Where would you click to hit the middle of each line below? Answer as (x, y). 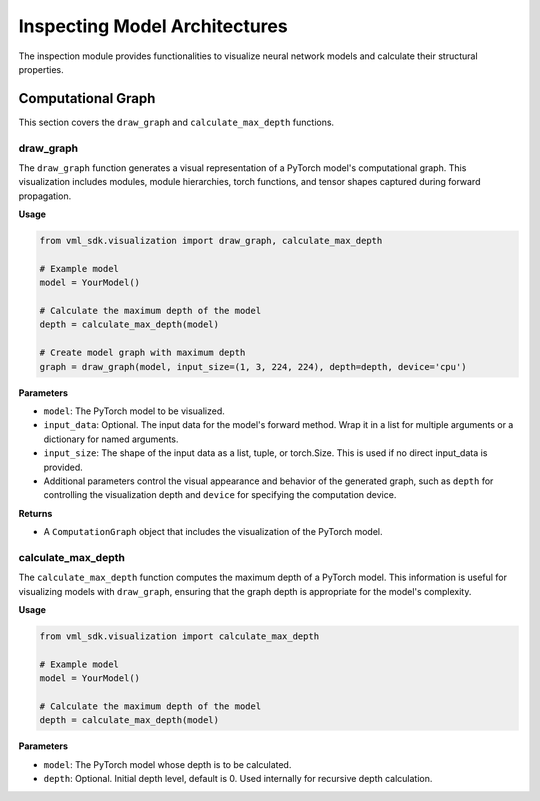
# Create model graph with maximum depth (142, 353)
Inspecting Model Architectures (153, 26)
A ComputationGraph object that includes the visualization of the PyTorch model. (213, 532)
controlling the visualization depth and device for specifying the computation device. (220, 495)
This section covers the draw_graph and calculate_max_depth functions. (176, 122)
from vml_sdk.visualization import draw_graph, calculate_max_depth (211, 241)
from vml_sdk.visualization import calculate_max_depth (179, 636)
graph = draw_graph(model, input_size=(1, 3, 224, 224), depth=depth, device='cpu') (253, 366)
